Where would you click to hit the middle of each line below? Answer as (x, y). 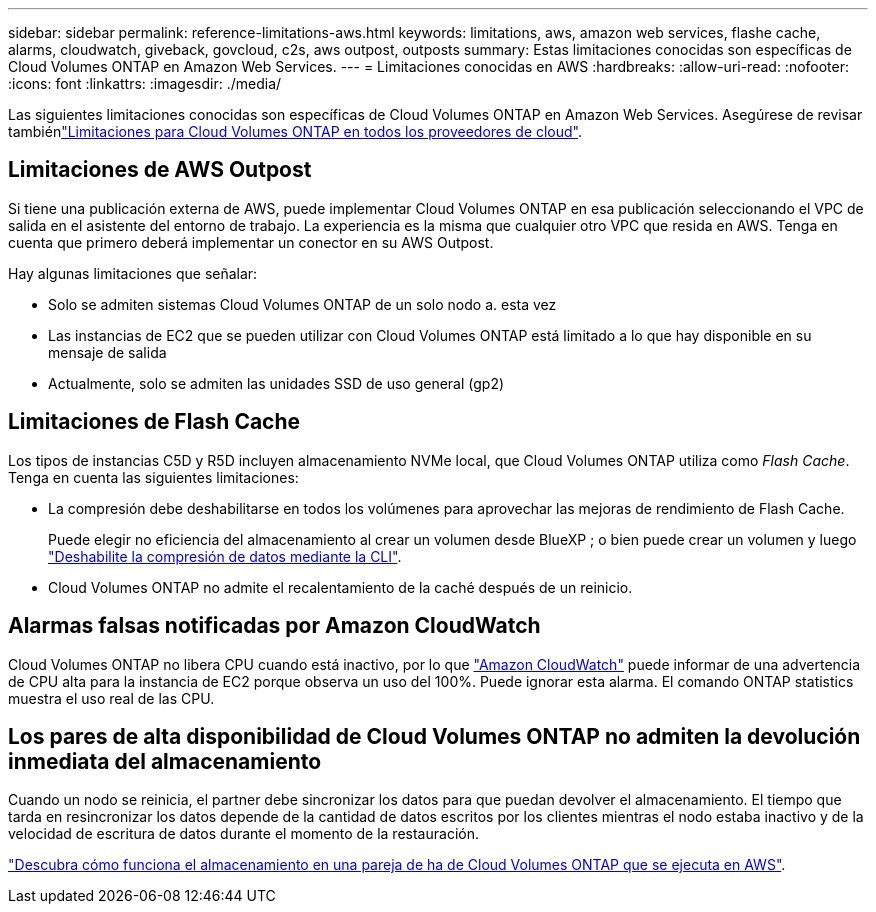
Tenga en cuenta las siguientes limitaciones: (153, 477)
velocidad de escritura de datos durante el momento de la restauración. (243, 834)
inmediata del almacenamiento (165, 761)
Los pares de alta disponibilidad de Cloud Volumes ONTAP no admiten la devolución (434, 736)
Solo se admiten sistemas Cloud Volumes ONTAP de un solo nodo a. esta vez (302, 304)
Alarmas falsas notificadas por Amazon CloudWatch (274, 626)
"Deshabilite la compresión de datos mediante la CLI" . (225, 556)
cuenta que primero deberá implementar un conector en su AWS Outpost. (251, 242)
